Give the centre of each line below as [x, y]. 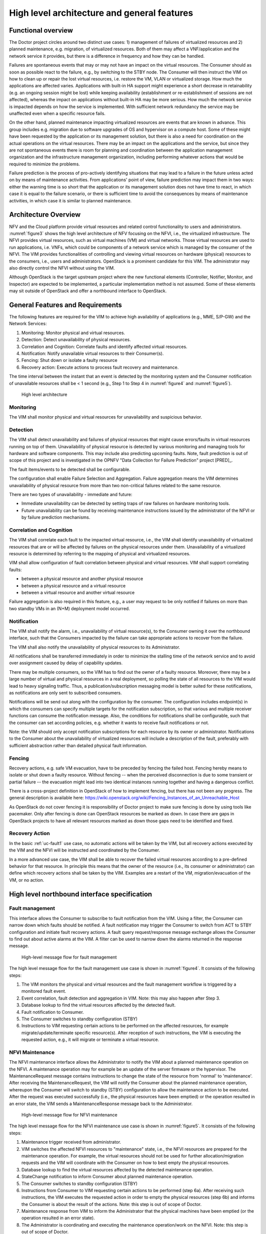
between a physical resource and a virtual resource [73, 585]
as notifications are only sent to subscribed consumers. [66, 693]
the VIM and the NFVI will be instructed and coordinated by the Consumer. [84, 850]
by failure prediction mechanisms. [56, 517]
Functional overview [41, 30]
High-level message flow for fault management [69, 957]
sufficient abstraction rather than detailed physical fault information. [78, 745]
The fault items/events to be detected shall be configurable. [70, 469]
